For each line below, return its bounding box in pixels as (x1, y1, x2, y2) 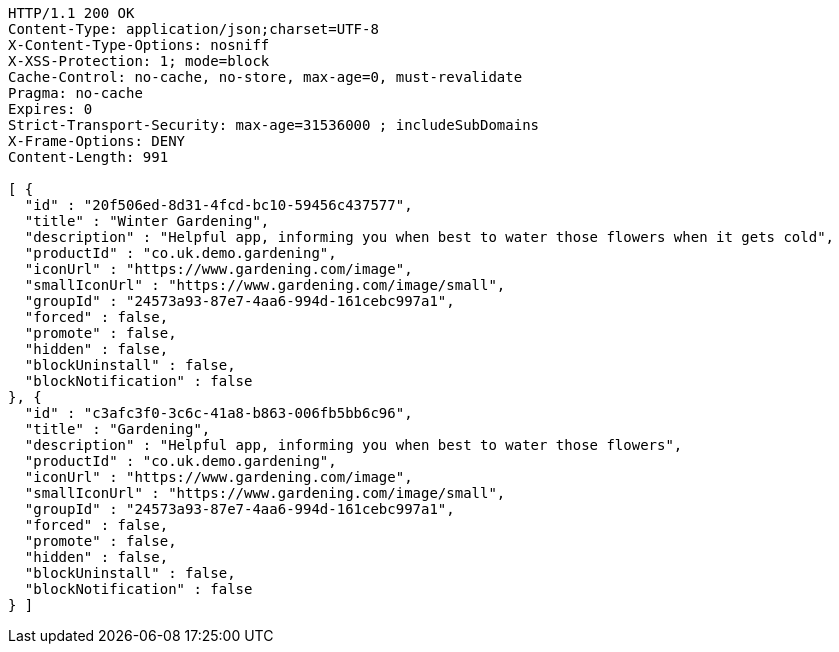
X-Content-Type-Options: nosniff (8, 37, 270, 53)
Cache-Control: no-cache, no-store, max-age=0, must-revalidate (8, 69, 523, 85)
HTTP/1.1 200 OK (8, 5, 135, 21)
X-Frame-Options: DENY (8, 133, 186, 149)
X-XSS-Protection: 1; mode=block (8, 53, 270, 69)
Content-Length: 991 (8, 149, 169, 165)
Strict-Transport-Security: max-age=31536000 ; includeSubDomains (8, 117, 540, 133)
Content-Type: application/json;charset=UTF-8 (8, 21, 379, 37)
